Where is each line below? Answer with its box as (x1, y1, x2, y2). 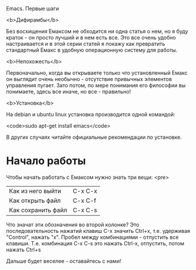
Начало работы (6, 154, 87, 168)
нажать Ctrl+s (6, 246, 41, 253)
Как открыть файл (9, 196, 61, 205)
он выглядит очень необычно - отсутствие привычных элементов (6, 76, 172, 82)
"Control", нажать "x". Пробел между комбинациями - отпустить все (6, 234, 179, 241)
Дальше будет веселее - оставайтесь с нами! (6, 257, 122, 264)
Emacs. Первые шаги (6, 5, 59, 12)
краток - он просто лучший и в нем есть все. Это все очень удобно (6, 34, 177, 41)
